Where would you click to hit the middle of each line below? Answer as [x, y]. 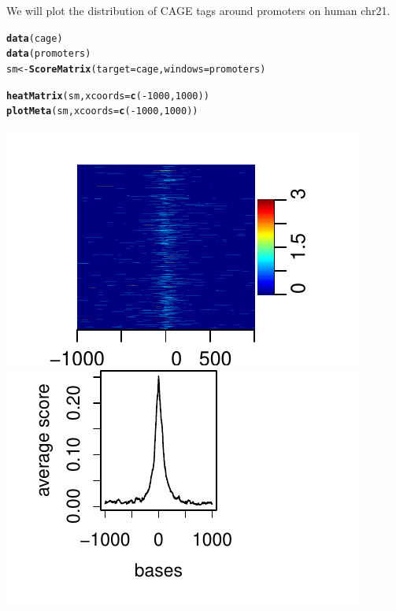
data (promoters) [49, 54]
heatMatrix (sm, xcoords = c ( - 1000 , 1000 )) [108, 96]
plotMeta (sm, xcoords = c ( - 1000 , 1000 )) [102, 111]
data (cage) [35, 38]
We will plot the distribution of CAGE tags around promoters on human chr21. [198, 10]
